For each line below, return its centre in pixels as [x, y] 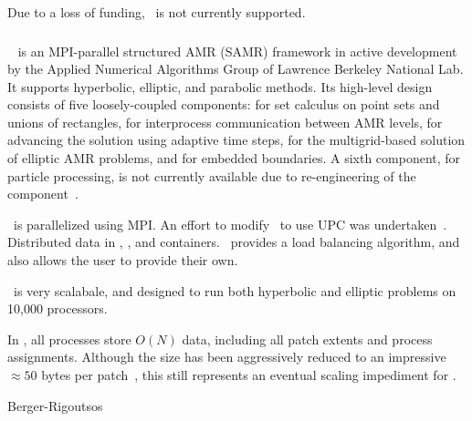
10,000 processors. [58, 308]
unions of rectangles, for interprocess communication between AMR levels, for [225, 122]
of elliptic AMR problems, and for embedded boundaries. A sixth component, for [234, 158]
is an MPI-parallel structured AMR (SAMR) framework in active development [237, 51]
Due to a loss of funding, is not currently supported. [157, 12]
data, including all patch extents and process [307, 339]
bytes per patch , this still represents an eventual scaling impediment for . [249, 375]
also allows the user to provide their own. [123, 260]
